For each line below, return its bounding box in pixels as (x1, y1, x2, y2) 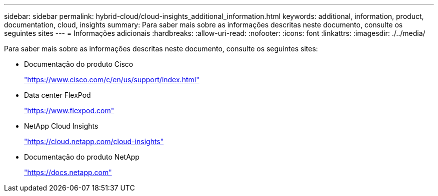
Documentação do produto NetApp (24, 153, 139, 161)
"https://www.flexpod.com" (24, 106, 114, 115)
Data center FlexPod (24, 91, 91, 99)
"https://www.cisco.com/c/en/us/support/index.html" (24, 75, 199, 84)
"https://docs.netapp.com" (24, 168, 112, 177)
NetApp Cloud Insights (24, 122, 98, 130)
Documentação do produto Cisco (24, 60, 133, 68)
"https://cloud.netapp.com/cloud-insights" (24, 137, 164, 146)
